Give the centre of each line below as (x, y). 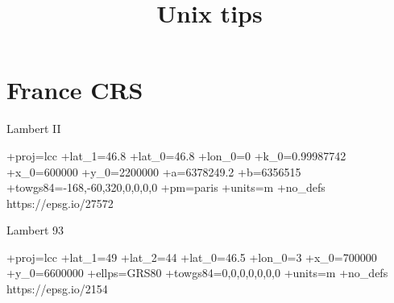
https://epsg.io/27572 (60, 203)
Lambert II (34, 129)
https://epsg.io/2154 (57, 289)
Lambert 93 (35, 230)
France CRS (75, 90)
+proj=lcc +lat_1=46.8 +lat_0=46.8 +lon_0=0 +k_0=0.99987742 (176, 155)
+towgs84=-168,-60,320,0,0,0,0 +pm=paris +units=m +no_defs (166, 187)
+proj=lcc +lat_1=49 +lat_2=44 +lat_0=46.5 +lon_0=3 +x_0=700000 (192, 257)
